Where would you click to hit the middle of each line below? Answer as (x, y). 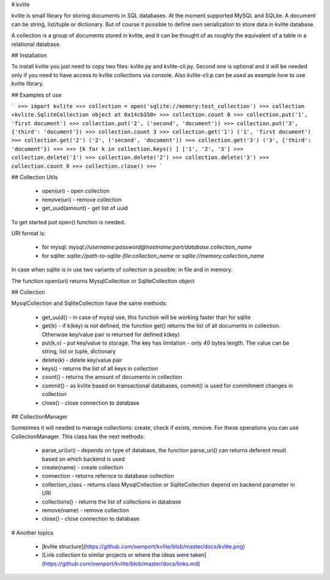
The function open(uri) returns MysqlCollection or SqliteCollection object (103, 281)
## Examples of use (36, 95)
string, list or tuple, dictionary (79, 351)
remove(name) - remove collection (86, 510)
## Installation (29, 55)
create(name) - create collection (82, 467)
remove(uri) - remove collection (82, 199)
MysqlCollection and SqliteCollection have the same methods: (89, 303)
